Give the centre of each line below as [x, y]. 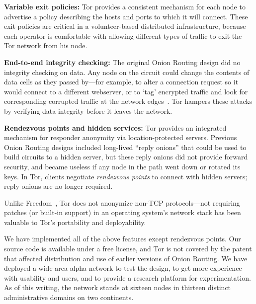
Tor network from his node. [46, 45]
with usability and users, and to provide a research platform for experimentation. [128, 277]
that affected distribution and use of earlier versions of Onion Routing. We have [126, 258]
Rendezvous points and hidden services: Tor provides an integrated [115, 127]
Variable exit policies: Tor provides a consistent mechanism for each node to [125, 6]
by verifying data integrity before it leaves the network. [88, 111]
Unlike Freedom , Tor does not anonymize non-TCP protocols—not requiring [122, 202]
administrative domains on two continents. [69, 297]
